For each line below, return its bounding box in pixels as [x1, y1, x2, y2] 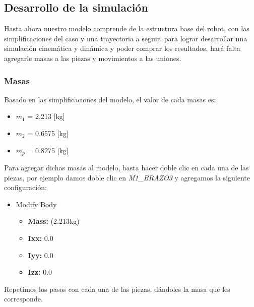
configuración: [4, 182, 47, 193]
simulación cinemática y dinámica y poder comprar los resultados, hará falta [4, 43, 240, 53]
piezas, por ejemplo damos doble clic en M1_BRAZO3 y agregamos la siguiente [4, 172, 250, 182]
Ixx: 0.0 [28, 233, 53, 243]
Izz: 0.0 [28, 267, 52, 277]
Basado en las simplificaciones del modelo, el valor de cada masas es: [4, 94, 216, 104]
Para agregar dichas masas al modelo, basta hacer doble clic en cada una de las [4, 162, 249, 173]
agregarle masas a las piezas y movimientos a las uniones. [4, 52, 181, 63]
